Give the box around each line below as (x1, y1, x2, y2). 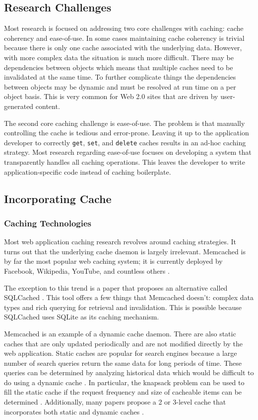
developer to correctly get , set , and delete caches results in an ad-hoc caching (4, 137, 246, 147)
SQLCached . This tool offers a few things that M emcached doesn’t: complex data (4, 292, 254, 303)
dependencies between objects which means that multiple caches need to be (4, 62, 233, 72)
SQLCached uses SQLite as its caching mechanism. (4, 312, 159, 322)
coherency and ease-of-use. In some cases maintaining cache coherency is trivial (4, 32, 245, 43)
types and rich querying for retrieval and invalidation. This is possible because (4, 302, 242, 312)
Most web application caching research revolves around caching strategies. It (4, 236, 236, 247)
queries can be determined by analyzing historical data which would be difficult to (4, 367, 254, 378)
